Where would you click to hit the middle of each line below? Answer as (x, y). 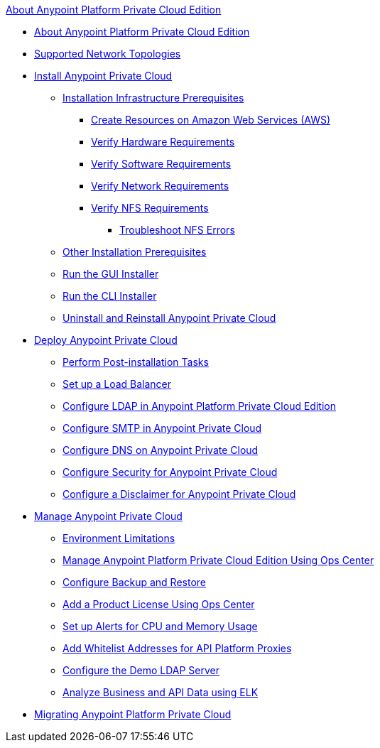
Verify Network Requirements (160, 186)
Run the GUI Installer (111, 274)
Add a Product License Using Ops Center (159, 604)
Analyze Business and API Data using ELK (161, 692)
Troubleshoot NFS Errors (177, 230)
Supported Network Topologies (108, 54)
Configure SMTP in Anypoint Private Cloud (162, 428)
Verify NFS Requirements (150, 208)
